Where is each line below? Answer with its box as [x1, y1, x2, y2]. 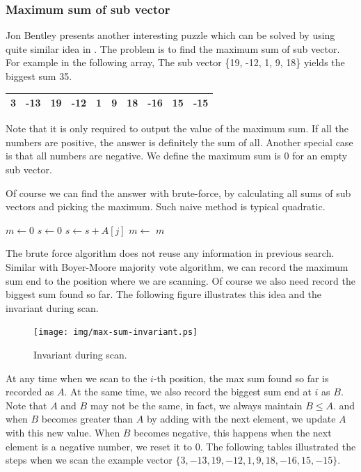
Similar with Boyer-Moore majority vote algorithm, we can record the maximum [6, 259, 348, 274]
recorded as [6, 384, 54, 399]
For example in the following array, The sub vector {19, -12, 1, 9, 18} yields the [6, 55, 345, 70]
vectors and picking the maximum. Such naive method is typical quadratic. [6, 199, 326, 214]
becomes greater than [41, 411, 134, 426]
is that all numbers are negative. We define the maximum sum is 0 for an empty [6, 148, 348, 163]
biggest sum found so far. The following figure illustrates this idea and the [6, 287, 322, 301]
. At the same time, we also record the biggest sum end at [64, 384, 312, 399]
